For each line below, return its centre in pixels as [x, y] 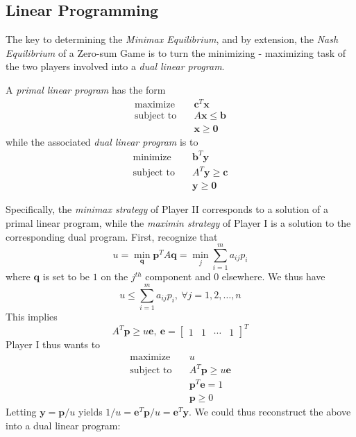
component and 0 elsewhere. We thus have [235, 276]
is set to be [66, 276]
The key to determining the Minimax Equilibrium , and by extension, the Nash [172, 39]
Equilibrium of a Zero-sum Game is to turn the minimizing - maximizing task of [176, 52]
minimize [152, 157]
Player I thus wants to [53, 344]
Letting [21, 412]
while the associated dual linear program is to [102, 141]
